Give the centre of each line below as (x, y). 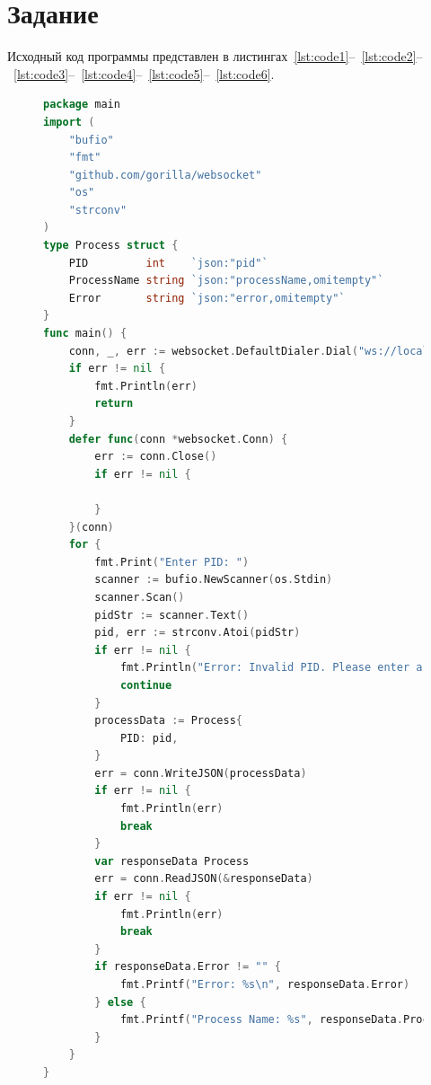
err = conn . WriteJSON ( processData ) (201, 773)
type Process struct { (111, 246)
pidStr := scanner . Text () (172, 615)
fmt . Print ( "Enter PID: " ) (172, 562)
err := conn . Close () (156, 457)
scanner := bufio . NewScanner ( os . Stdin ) (214, 580)
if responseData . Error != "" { (188, 967)
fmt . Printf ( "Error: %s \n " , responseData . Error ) (265, 984)
